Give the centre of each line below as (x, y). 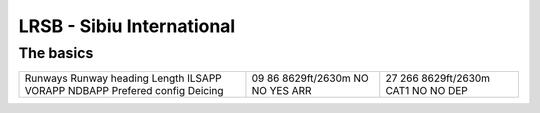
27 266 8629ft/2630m (437, 78)
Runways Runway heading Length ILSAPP (123, 78)
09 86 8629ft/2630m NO (310, 78)
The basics (56, 53)
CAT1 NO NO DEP (427, 91)
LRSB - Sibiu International (127, 26)
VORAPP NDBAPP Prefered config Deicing (124, 91)
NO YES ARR (281, 91)
